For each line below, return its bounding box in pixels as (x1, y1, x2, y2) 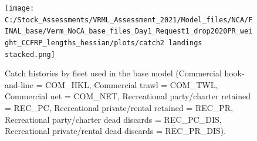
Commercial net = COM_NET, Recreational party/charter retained (5, 90, 251, 102)
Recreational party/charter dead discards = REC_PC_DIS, (5, 113, 222, 125)
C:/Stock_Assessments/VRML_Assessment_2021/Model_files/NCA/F (5, 15, 253, 24)
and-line (5, 78, 34, 90)
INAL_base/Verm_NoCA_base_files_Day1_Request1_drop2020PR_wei (5, 27, 253, 36)
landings (168, 38, 202, 47)
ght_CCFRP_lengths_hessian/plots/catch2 (5, 38, 165, 47)
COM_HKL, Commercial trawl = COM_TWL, (45, 78, 218, 90)
